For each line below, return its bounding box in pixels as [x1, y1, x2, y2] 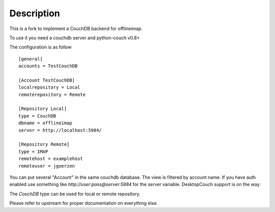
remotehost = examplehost [18, 156, 84, 162]
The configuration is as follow [9, 44, 72, 50]
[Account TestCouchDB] [18, 77, 75, 83]
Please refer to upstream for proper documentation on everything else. [9, 200, 158, 206]
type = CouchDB [18, 113, 57, 119]
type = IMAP [18, 148, 48, 154]
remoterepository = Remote [18, 92, 86, 97]
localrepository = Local [18, 85, 80, 90]
